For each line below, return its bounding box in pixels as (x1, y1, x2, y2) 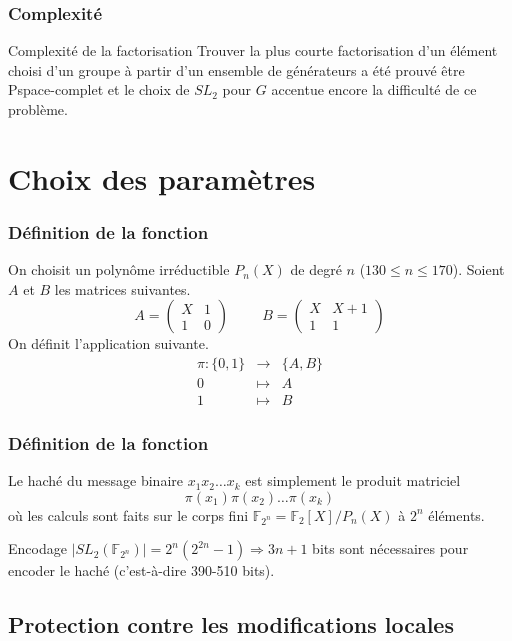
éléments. (428, 504, 485, 525)
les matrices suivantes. (54, 278, 191, 299)
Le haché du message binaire (8, 470, 183, 491)
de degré (290, 259, 342, 280)
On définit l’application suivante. (8, 333, 209, 354)
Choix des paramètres (8, 157, 316, 198)
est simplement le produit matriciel (245, 470, 461, 491)
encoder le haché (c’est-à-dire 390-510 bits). (8, 560, 275, 581)
